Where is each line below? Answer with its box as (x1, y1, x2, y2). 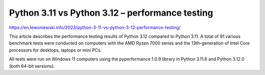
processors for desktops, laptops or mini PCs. (9, 47, 102, 53)
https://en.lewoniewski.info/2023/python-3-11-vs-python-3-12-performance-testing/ (9, 25, 181, 30)
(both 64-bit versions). (9, 63, 55, 69)
